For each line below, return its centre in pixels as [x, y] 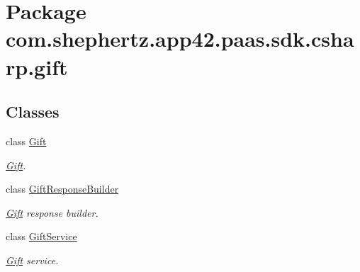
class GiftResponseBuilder [62, 189]
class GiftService [41, 236]
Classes [33, 112]
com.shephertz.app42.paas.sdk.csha [180, 39]
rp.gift [37, 66]
